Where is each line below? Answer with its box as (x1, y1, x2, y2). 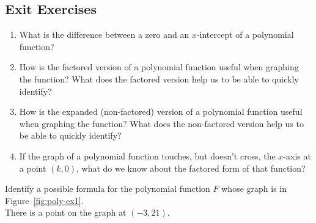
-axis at (283, 149, 311, 162)
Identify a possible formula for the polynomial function (5, 182, 210, 195)
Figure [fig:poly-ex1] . (5, 194, 84, 207)
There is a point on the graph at (5, 206, 127, 219)
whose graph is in (221, 182, 287, 195)
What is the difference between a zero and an (19, 28, 189, 41)
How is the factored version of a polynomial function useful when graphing (19, 60, 299, 73)
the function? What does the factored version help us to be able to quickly (19, 72, 299, 85)
